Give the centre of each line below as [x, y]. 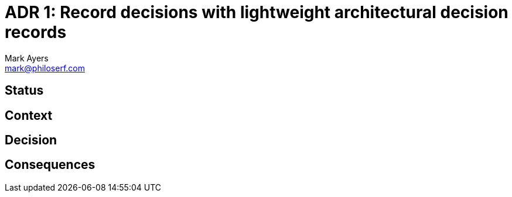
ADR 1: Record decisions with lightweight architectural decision [257, 12]
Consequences [50, 165]
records [36, 32]
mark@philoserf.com [45, 68]
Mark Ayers [27, 58]
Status [24, 91]
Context [29, 115]
